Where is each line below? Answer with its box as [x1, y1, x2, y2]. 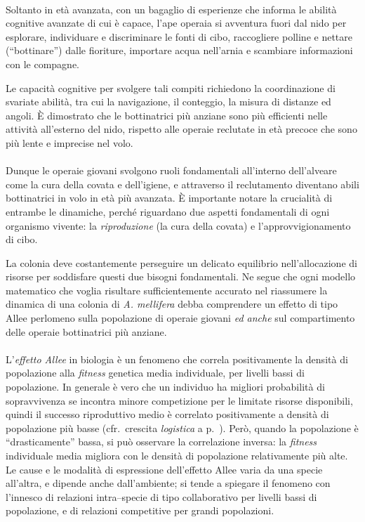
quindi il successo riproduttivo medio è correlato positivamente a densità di [6, 407, 329, 422]
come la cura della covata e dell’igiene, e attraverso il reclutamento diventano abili [6, 176, 359, 191]
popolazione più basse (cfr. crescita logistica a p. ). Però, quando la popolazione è [6, 420, 359, 435]
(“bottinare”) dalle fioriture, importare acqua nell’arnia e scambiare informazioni [6, 43, 353, 58]
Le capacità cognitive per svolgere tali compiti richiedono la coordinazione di [6, 80, 336, 95]
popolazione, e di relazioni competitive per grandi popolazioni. [6, 503, 274, 518]
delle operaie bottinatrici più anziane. [6, 324, 167, 339]
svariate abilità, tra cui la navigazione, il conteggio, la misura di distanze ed [6, 94, 331, 109]
